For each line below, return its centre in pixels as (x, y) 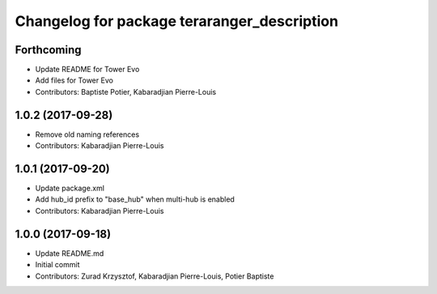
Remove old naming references (87, 134)
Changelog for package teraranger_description (177, 21)
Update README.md (70, 253)
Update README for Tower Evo (87, 70)
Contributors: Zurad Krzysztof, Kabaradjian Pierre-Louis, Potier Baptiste (155, 276)
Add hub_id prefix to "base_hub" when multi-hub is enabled (135, 199)
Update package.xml (70, 188)
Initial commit (57, 265)
